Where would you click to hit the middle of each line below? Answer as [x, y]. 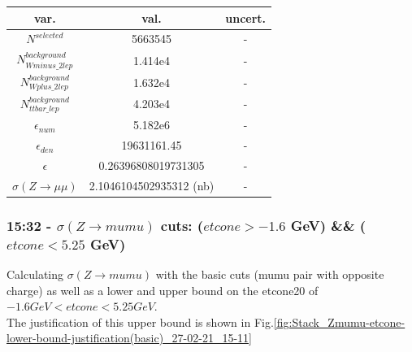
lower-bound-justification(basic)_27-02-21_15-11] [129, 338]
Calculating [35, 274]
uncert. [246, 17]
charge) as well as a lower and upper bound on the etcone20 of [163, 290]
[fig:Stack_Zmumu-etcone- [339, 322]
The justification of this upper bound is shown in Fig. [140, 322]
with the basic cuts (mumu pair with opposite [270, 274]
